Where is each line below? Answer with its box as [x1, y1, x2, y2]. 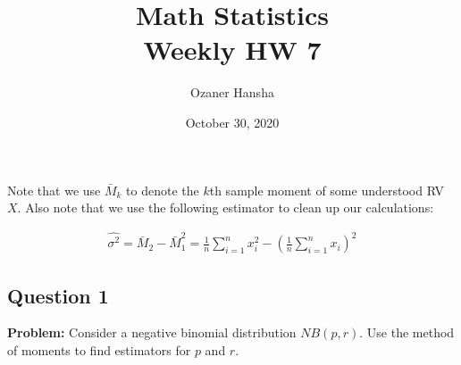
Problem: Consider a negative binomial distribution [7, 323, 297, 342]
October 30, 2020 [185, 112, 280, 131]
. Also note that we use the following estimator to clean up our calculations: [17, 198, 434, 217]
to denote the [126, 180, 199, 199]
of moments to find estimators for [7, 341, 191, 360]
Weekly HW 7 [143, 31, 322, 68]
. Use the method [359, 323, 455, 342]
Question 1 [7, 281, 109, 309]
